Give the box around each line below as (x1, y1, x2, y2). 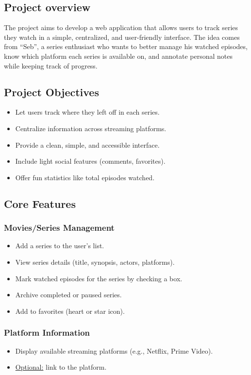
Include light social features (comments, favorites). (15, 156, 166, 166)
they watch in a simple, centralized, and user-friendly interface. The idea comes (4, 32, 240, 42)
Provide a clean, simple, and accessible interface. (15, 139, 160, 150)
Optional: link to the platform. (15, 362, 107, 372)
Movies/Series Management (4, 222, 115, 234)
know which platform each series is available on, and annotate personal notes (4, 51, 233, 61)
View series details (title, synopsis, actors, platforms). (15, 256, 175, 267)
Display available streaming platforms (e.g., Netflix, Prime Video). (15, 345, 213, 356)
